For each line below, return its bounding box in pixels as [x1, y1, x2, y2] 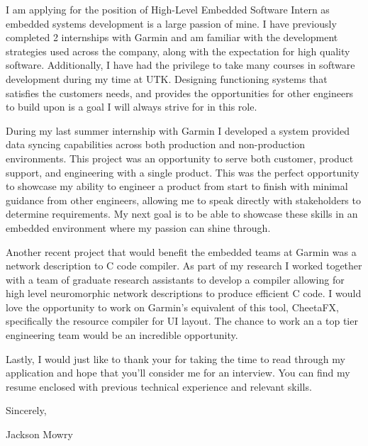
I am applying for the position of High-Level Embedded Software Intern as [6, 2, 330, 16]
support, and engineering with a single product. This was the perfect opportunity [6, 165, 359, 179]
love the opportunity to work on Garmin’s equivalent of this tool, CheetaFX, [6, 299, 339, 314]
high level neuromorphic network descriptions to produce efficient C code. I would [6, 286, 362, 301]
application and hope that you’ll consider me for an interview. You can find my [6, 365, 350, 380]
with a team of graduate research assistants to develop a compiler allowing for [6, 272, 345, 286]
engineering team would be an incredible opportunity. [6, 328, 238, 342]
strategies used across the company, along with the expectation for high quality [6, 43, 350, 58]
